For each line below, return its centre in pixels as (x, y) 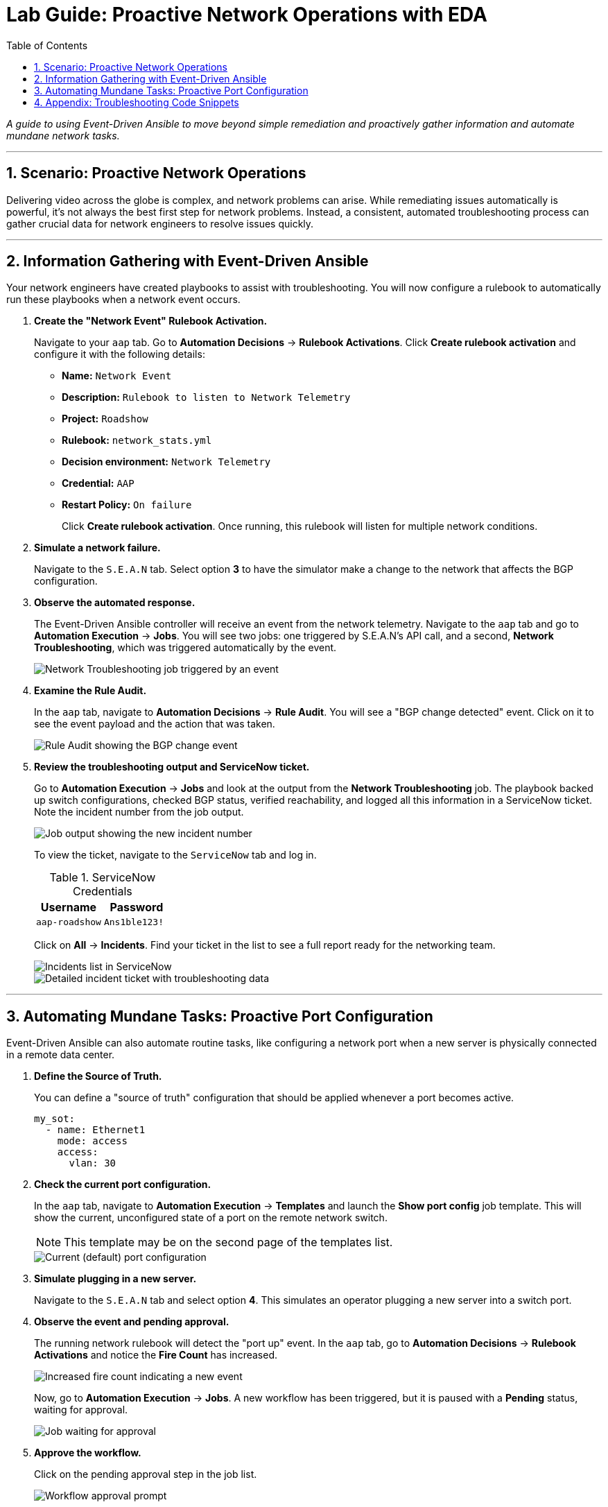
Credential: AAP (98, 483)
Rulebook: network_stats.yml (137, 440)
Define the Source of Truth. (98, 1076)
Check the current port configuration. (123, 1185)
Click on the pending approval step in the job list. (146, 1474)
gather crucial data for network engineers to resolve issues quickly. (160, 223)
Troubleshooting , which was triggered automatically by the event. (185, 648)
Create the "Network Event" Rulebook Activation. (151, 321)
